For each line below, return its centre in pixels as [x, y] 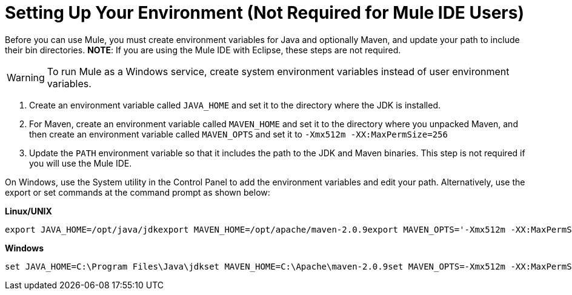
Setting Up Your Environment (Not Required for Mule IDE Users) [264, 13]
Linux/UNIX [28, 211]
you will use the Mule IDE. [81, 163]
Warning [26, 77]
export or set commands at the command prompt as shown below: [138, 192]
